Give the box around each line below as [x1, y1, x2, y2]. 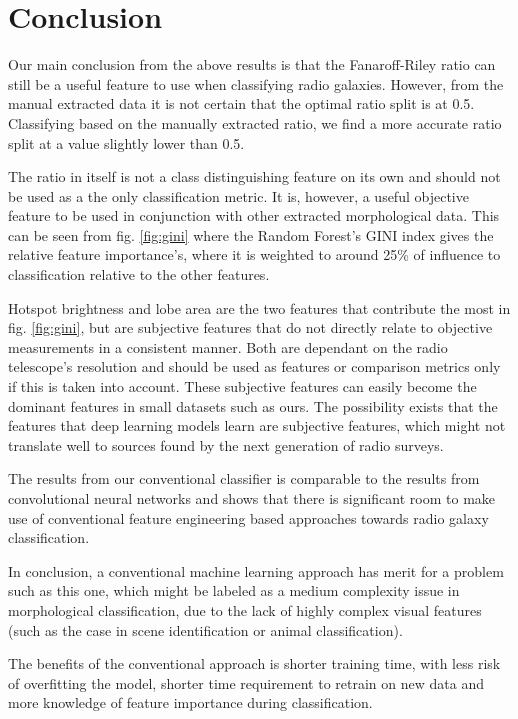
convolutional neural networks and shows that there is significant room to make [8, 488, 496, 508]
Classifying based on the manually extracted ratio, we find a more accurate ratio [8, 112, 502, 133]
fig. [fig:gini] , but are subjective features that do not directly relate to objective [8, 317, 493, 338]
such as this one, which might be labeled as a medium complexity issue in [8, 580, 460, 601]
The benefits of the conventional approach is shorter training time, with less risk [8, 653, 501, 674]
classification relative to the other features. [8, 264, 270, 285]
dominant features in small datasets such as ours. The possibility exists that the [8, 395, 498, 416]
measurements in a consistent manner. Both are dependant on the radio [8, 336, 448, 357]
